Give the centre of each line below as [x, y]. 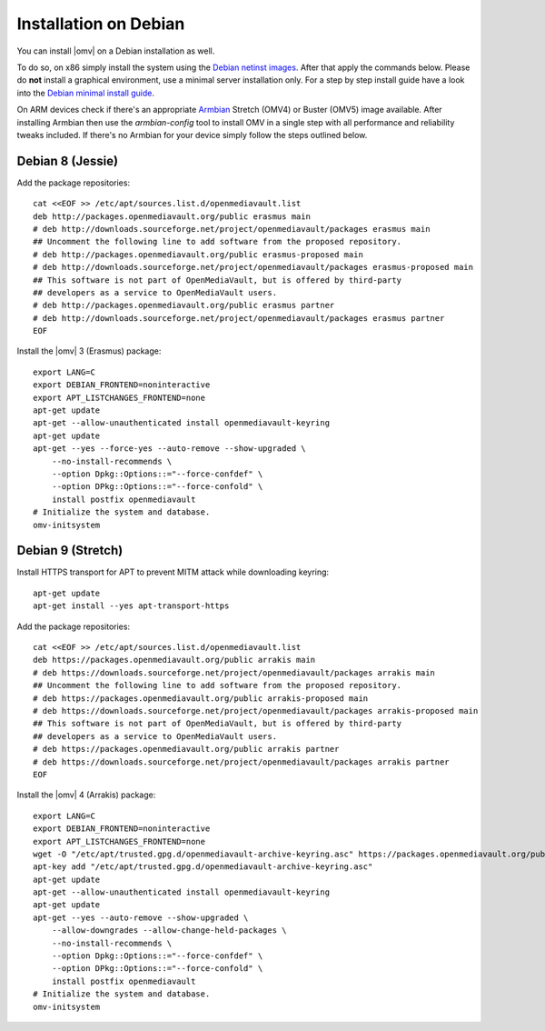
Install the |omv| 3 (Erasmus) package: [89, 351]
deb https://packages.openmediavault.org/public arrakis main [174, 660]
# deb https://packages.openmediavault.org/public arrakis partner [186, 749]
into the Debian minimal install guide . [85, 93]
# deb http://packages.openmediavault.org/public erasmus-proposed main [198, 254]
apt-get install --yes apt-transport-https [131, 606]
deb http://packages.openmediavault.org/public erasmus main [172, 216]
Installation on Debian [101, 24]
